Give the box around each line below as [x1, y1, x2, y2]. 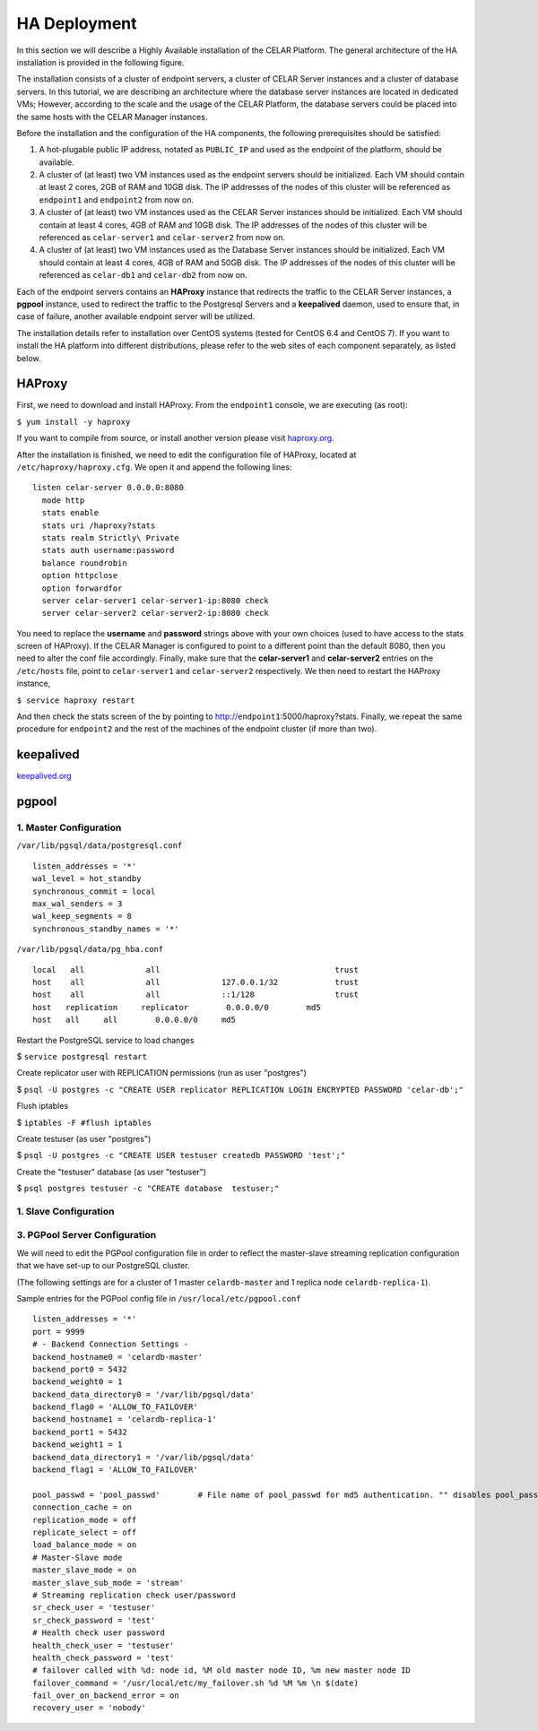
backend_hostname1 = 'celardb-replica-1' [32, 1415, 217, 1424]
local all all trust [32, 965, 359, 974]
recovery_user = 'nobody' [32, 1703, 147, 1713]
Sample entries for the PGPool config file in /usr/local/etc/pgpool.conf [16, 1293, 301, 1303]
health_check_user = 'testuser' [32, 1640, 175, 1650]
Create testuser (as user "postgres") [16, 1133, 152, 1144]
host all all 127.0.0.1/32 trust [32, 977, 359, 987]
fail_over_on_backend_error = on [32, 1691, 179, 1701]
